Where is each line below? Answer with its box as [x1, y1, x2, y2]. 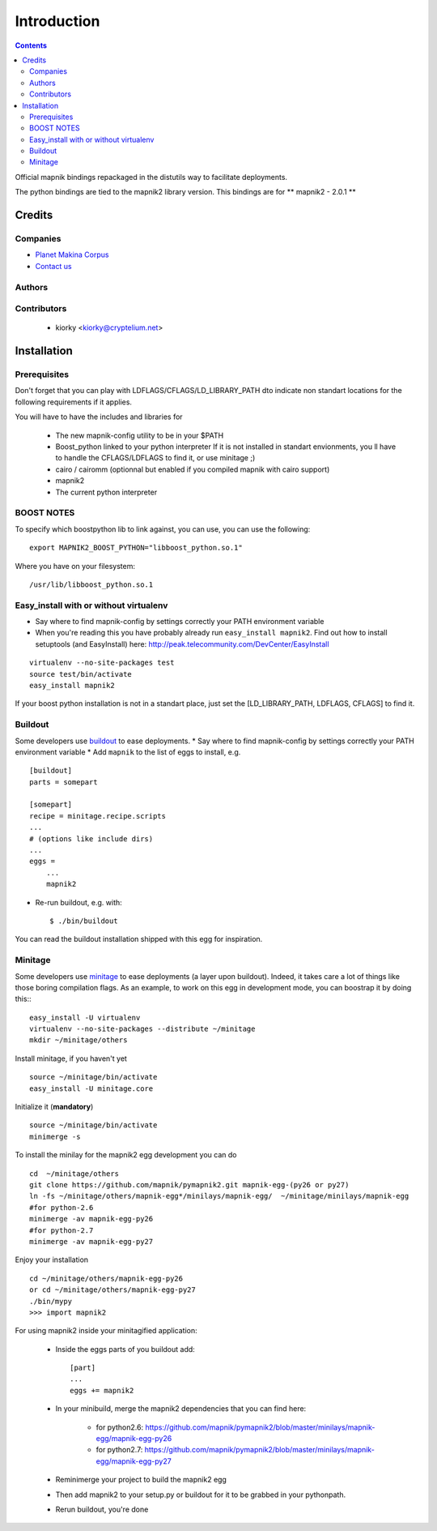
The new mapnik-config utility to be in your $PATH [55, 430, 224, 440]
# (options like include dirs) [29, 834, 154, 843]
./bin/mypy [29, 1297, 73, 1306]
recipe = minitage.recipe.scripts [29, 811, 166, 820]
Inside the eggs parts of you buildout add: [55, 1344, 196, 1354]
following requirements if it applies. [15, 397, 133, 407]
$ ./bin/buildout [49, 916, 118, 926]
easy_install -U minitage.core [29, 1084, 154, 1093]
